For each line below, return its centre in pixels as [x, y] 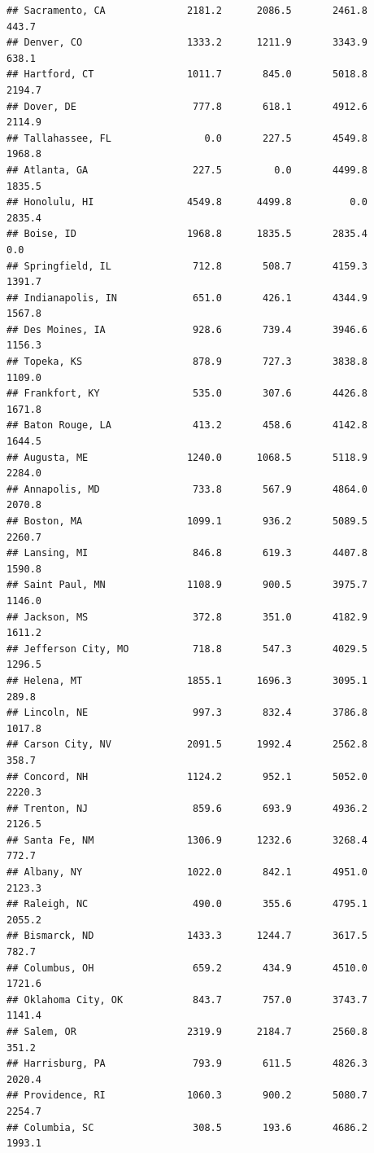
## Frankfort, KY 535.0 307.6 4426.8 [187, 394]
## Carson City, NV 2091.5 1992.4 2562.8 [187, 745]
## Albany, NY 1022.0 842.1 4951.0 [187, 872]
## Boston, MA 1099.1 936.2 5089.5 [187, 521]
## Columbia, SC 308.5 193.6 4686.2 [187, 1127]
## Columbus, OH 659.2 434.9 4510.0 [187, 968]
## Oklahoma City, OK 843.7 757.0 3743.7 [187, 1000]
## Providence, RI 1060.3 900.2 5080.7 [187, 1096]
